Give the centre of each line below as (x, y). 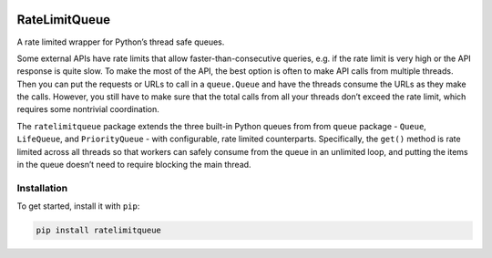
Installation (42, 188)
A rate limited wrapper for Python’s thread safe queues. (121, 42)
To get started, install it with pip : (78, 206)
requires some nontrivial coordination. (88, 109)
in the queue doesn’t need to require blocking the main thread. (134, 165)
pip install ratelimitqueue (98, 231)
